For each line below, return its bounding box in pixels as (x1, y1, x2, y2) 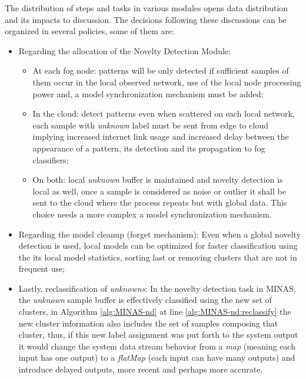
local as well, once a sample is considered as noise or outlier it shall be (32, 184, 286, 197)
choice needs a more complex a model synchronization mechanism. (32, 207, 272, 220)
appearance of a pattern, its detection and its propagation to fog (32, 141, 265, 154)
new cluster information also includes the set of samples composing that (18, 317, 278, 329)
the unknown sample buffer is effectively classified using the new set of (18, 294, 272, 306)
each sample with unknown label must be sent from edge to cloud (32, 118, 268, 131)
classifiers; (32, 153, 69, 166)
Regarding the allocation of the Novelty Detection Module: (18, 44, 231, 57)
